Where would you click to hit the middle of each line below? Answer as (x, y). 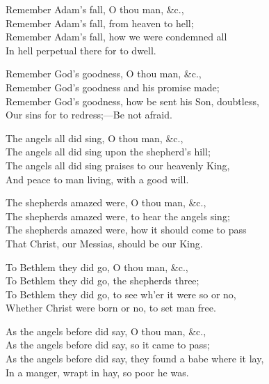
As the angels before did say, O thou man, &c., (106, 331)
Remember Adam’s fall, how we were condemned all (116, 37)
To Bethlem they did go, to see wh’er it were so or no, (121, 294)
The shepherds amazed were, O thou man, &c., (106, 202)
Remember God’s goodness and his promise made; (113, 87)
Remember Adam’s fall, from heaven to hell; (100, 23)
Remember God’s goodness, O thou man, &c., (104, 74)
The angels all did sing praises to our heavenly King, (118, 165)
